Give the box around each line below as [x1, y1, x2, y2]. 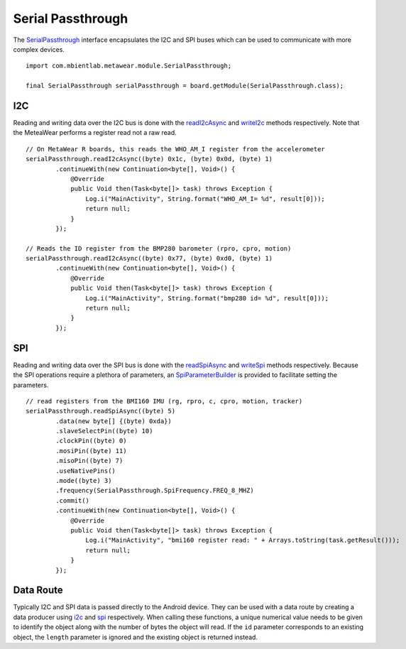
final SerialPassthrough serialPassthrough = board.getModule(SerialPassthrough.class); [26, 82, 344, 90]
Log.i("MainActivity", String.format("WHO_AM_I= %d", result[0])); [85, 195, 326, 202]
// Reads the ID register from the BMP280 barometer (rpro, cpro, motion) [26, 244, 292, 252]
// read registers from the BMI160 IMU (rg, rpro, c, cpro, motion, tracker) [26, 397, 303, 405]
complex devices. [13, 45, 65, 53]
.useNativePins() [55, 467, 116, 475]
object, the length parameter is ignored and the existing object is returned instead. [13, 633, 258, 641]
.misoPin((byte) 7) [55, 457, 124, 465]
